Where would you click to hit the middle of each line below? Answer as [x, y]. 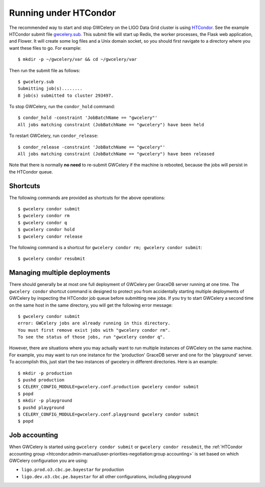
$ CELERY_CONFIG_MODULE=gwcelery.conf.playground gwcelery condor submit [108, 414]
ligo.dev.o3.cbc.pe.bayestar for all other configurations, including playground [106, 476]
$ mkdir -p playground [45, 401]
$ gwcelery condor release [50, 236]
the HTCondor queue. [31, 172]
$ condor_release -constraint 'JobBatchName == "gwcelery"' [92, 147]
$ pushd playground [41, 407]
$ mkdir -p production [45, 373]
